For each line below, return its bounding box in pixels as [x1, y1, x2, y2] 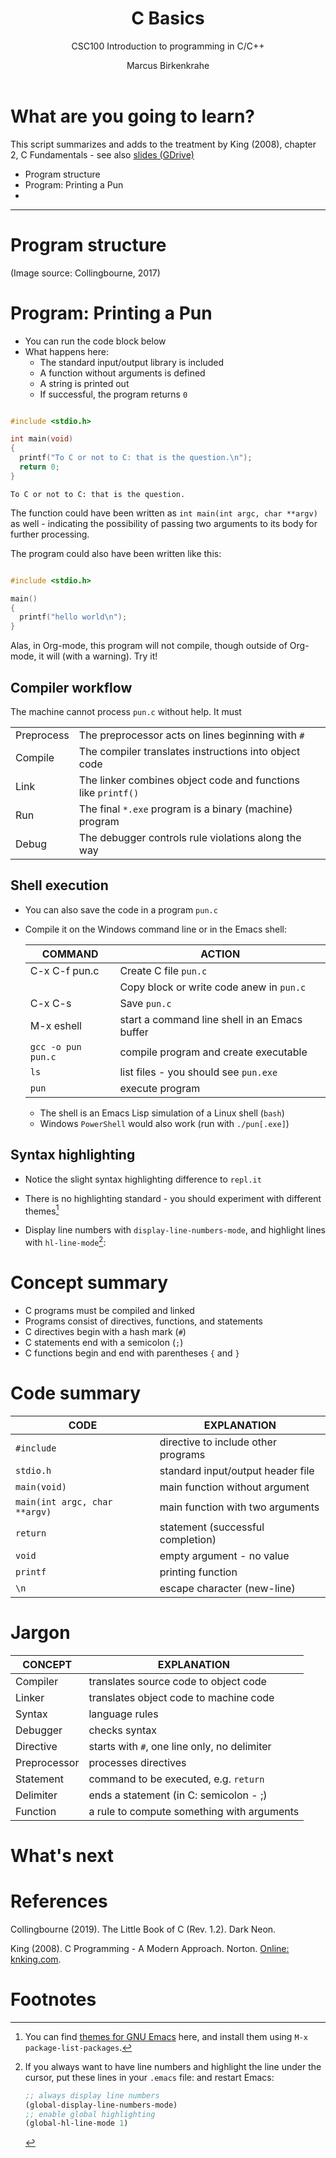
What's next [10, 1844, 115, 1867]
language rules [88, 1707, 159, 1721]
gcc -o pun [29, 1041, 82, 1052]
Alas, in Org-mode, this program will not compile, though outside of [10, 640, 288, 652]
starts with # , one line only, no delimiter [88, 1739, 272, 1753]
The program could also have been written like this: [10, 547, 222, 559]
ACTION [200, 947, 241, 961]
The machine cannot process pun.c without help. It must [10, 706, 242, 717]
